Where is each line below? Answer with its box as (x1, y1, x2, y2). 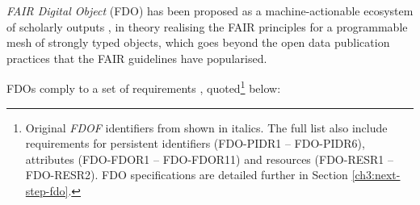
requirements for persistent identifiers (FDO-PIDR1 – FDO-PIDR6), (25, 135, 365, 152)
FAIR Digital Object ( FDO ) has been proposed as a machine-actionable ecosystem (6, 2, 414, 19)
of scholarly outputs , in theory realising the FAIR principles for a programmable (6, 18, 408, 35)
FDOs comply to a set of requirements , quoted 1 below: (6, 77, 281, 97)
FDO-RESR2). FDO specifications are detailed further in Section (25, 166, 348, 183)
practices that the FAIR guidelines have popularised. (6, 49, 267, 66)
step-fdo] (25, 182, 69, 199)
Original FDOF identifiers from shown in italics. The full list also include (25, 119, 388, 136)
